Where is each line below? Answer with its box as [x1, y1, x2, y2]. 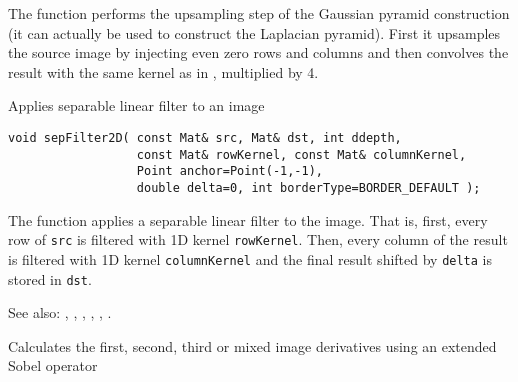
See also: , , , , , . [8, 302, 112, 323]
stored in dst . [8, 268, 92, 289]
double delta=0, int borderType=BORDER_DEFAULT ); [136, 180, 481, 195]
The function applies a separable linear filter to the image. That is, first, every [8, 209, 488, 230]
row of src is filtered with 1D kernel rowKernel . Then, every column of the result [8, 229, 508, 250]
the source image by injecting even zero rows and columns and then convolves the [8, 42, 509, 63]
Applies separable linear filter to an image [8, 95, 265, 116]
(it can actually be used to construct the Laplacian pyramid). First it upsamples [8, 22, 501, 43]
